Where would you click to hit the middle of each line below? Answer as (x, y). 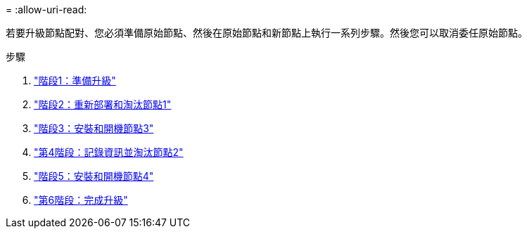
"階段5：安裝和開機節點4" (94, 176)
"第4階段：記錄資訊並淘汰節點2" (109, 152)
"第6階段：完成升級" (81, 200)
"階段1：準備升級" (75, 80)
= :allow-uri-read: (46, 9)
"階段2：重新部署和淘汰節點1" (103, 104)
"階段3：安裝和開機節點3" (94, 128)
